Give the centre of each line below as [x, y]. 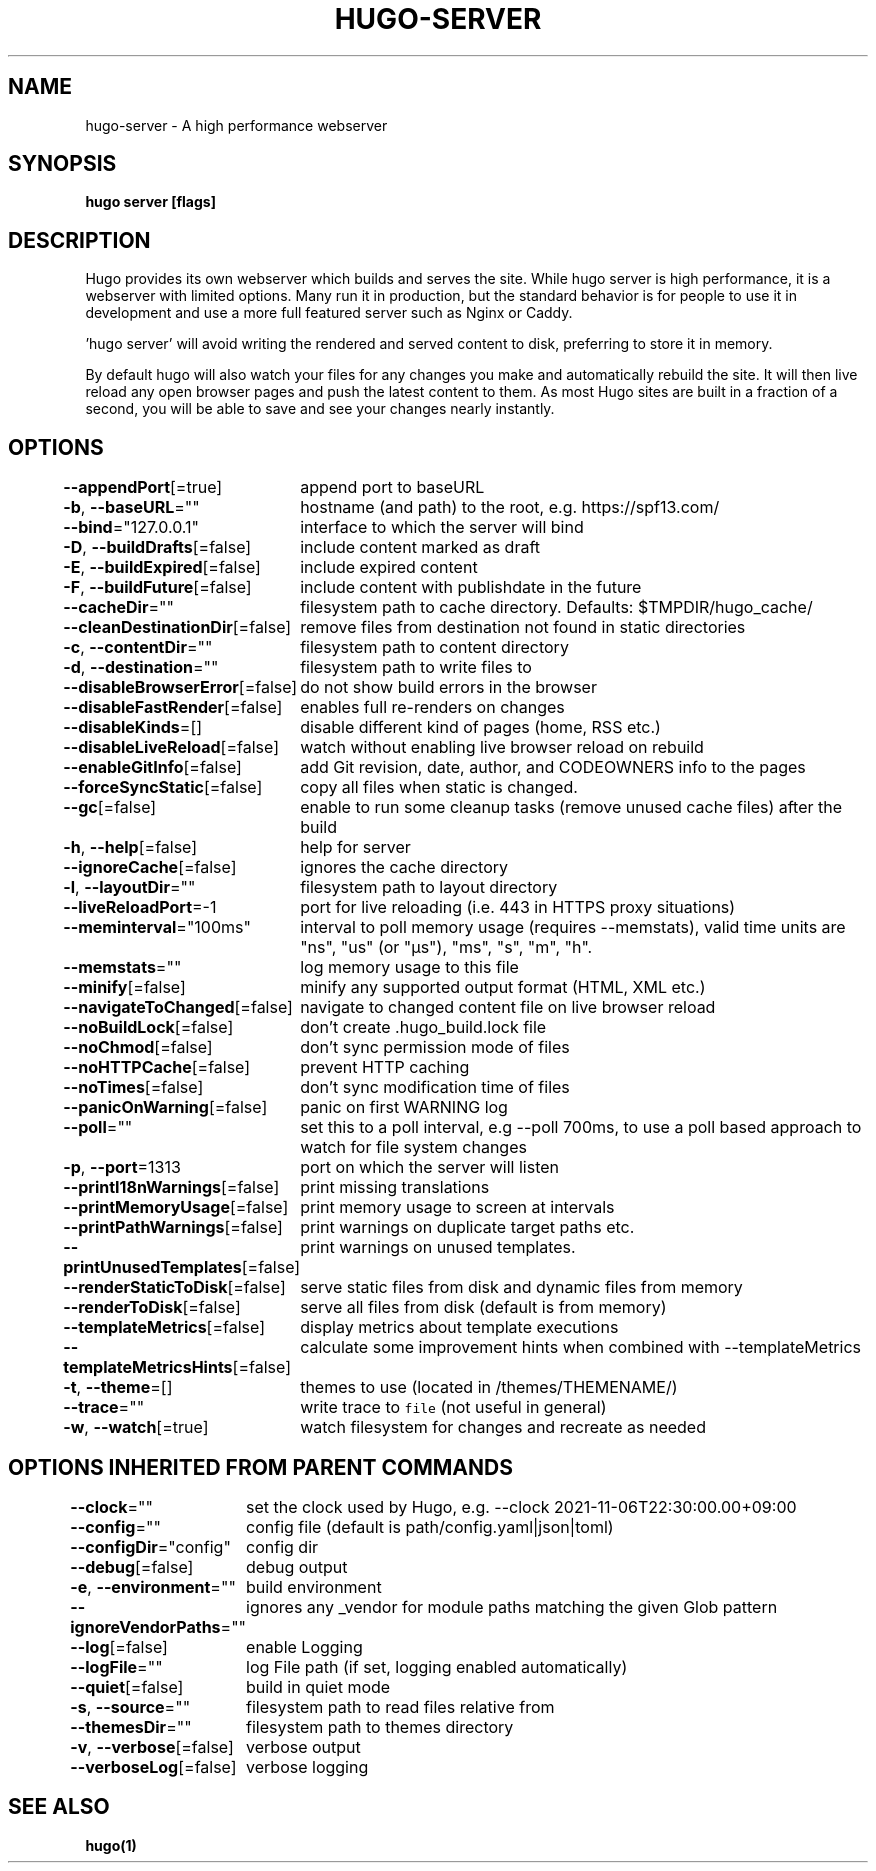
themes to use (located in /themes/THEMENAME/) [489, 1387]
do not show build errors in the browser [448, 687]
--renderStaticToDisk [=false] [174, 1287]
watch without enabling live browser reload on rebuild [502, 747]
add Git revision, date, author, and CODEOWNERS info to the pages [553, 767]
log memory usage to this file [409, 967]
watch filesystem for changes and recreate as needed [503, 1427]
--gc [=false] [110, 807]
